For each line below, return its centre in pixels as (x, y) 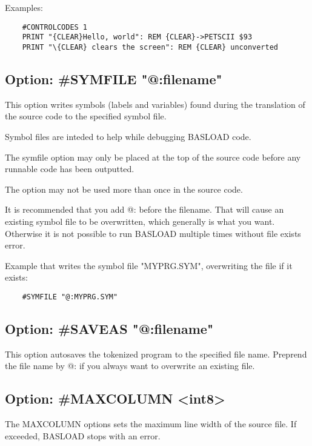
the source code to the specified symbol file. (86, 116)
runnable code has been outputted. (70, 169)
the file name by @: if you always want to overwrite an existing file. (130, 366)
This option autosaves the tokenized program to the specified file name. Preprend (156, 354)
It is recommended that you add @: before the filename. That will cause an (144, 209)
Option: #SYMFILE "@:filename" (114, 78)
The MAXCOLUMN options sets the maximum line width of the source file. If (151, 424)
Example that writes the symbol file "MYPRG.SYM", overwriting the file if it (149, 265)
